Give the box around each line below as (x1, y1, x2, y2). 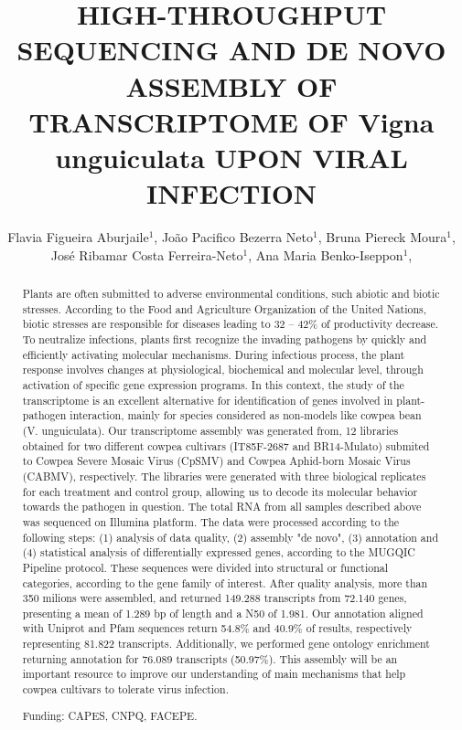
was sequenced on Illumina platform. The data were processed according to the (22, 513, 400, 529)
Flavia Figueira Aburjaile (7, 227, 149, 247)
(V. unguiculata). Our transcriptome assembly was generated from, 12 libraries (22, 422, 399, 438)
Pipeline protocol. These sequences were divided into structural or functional (22, 559, 389, 575)
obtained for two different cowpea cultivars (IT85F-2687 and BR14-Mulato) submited (22, 438, 430, 453)
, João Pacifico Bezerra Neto (154, 227, 314, 247)
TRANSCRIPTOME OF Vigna (28, 102, 435, 140)
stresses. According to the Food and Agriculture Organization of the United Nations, (22, 301, 427, 316)
